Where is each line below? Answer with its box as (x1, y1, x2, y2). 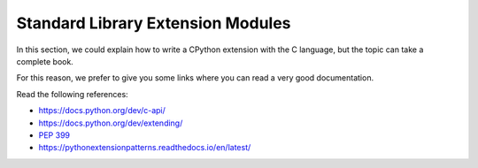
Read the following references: (16, 88, 128, 99)
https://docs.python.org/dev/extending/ (38, 118, 183, 128)
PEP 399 (38, 129, 71, 141)
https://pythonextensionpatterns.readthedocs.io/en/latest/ (38, 142, 251, 153)
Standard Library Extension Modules (16, 13, 291, 33)
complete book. (16, 56, 74, 66)
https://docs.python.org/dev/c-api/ (38, 105, 166, 116)
